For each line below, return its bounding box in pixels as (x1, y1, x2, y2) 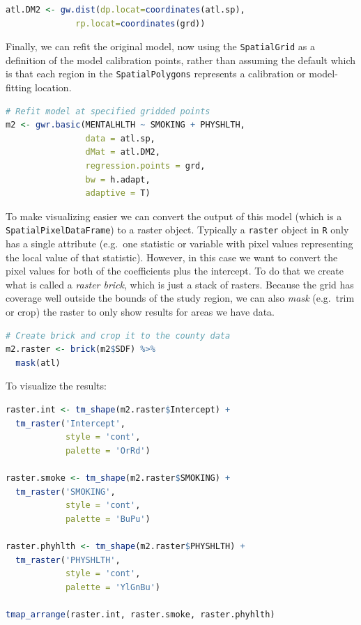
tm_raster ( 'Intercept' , (15, 418, 125, 429)
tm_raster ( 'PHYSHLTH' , (15, 555, 121, 565)
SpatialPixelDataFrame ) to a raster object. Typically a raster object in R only (6, 222, 349, 237)
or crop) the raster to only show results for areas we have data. (6, 304, 275, 319)
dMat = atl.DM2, (85, 147, 160, 157)
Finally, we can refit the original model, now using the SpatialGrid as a (6, 39, 315, 54)
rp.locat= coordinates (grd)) (75, 18, 206, 29)
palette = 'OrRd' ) (65, 445, 151, 456)
